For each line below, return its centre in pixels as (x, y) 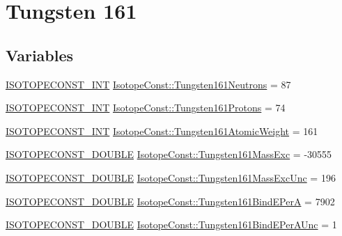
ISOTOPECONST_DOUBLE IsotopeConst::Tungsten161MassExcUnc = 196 (171, 177)
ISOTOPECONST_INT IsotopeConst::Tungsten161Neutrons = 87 (148, 84)
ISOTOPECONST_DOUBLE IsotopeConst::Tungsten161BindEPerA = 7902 (170, 201)
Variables (40, 55)
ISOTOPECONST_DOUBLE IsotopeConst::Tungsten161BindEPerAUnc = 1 (171, 225)
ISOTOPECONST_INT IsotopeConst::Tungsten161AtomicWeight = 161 (162, 131)
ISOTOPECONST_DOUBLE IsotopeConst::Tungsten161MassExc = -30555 (169, 154)
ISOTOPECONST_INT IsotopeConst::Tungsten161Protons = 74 (146, 108)
